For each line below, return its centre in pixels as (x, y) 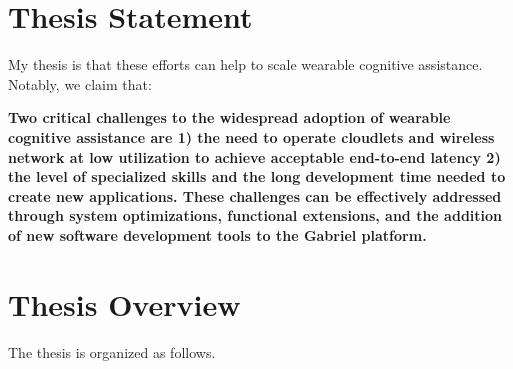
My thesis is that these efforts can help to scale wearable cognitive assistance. (245, 64)
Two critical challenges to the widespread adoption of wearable (229, 117)
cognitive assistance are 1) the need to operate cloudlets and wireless (251, 136)
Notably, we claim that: (80, 83)
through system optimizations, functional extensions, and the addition (255, 215)
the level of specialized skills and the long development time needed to (257, 176)
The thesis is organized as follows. (112, 351)
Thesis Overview (124, 303)
